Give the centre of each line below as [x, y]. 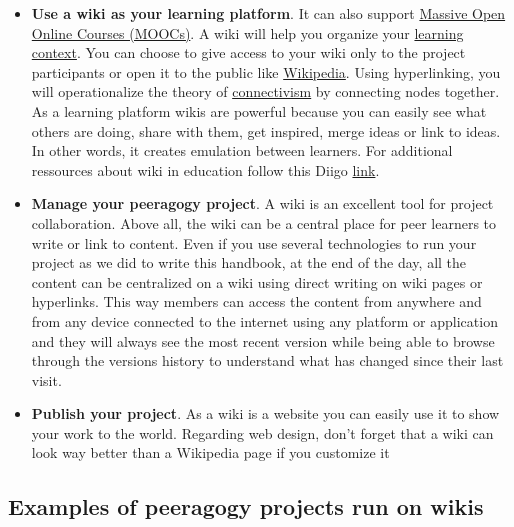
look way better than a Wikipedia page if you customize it [210, 452]
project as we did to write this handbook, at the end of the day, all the [249, 262]
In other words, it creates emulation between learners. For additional [242, 150]
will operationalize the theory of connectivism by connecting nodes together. [265, 91]
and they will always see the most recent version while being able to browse [263, 340]
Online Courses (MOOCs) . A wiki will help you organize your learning [247, 32]
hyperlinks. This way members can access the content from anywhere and [256, 301]
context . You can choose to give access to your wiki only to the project [248, 52]
